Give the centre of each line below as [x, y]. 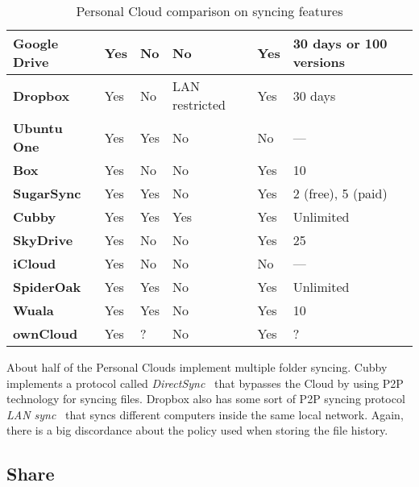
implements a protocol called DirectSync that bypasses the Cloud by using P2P [205, 383]
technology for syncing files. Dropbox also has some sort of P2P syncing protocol [206, 399]
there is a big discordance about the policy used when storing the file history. [197, 430]
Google [36, 43]
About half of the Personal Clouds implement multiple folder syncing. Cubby [197, 367]
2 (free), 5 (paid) [340, 193]
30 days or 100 [340, 43]
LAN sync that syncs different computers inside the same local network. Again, [205, 414]
